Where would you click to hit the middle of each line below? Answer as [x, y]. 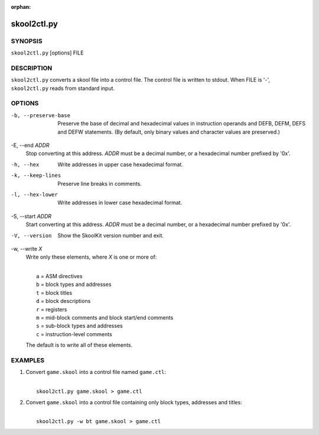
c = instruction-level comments [74, 334]
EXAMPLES [27, 360]
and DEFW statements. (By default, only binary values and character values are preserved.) [169, 132]
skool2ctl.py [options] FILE [47, 53]
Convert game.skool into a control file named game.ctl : [96, 372]
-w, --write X [27, 249]
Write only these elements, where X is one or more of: [91, 257]
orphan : [21, 7]
